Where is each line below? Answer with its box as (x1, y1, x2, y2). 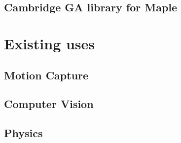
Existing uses (4, 33, 95, 53)
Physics (4, 125, 43, 141)
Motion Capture (4, 67, 89, 82)
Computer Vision (4, 96, 94, 111)
